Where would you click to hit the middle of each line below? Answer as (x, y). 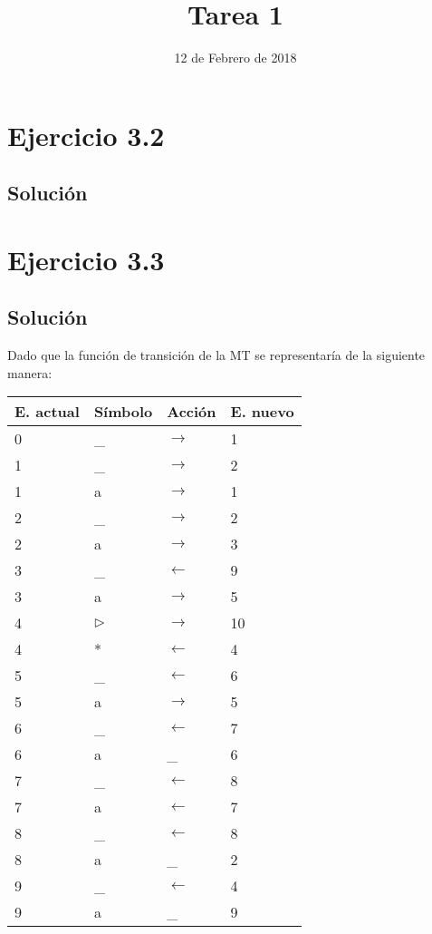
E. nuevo (262, 412)
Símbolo (123, 412)
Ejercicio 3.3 (86, 259)
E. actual (47, 412)
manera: (30, 372)
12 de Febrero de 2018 (235, 58)
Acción (192, 412)
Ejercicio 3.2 (86, 135)
